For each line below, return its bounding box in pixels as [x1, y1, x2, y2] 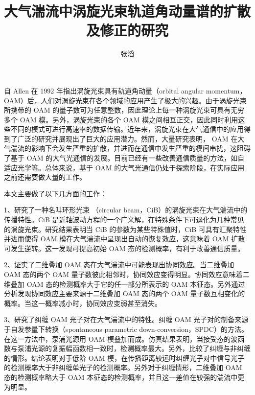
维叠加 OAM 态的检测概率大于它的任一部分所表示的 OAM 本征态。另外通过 [4, 279, 245, 289]
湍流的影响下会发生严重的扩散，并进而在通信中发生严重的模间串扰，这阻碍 [10, 143, 251, 153]
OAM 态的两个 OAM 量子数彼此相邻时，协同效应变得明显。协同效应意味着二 [4, 269, 250, 279]
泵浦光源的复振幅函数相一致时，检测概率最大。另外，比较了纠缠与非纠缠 [17, 343, 251, 353]
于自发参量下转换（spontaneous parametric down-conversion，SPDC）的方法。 [4, 324, 248, 334]
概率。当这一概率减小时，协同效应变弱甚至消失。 [4, 298, 162, 308]
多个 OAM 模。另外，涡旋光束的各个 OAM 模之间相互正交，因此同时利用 [4, 114, 238, 124]
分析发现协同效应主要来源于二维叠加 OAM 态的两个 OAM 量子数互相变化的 [4, 288, 245, 299]
